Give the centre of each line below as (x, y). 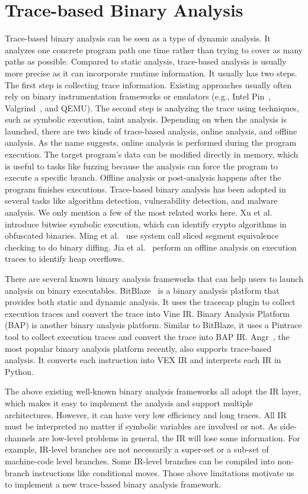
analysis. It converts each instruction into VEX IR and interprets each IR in (143, 360)
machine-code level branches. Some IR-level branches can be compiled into (140, 461)
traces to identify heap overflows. (65, 259)
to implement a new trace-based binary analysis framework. (113, 484)
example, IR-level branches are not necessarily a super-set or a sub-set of (137, 449)
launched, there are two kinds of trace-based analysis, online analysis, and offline (151, 131)
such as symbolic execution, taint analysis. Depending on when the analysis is (146, 119)
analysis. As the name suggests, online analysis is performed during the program (151, 142)
